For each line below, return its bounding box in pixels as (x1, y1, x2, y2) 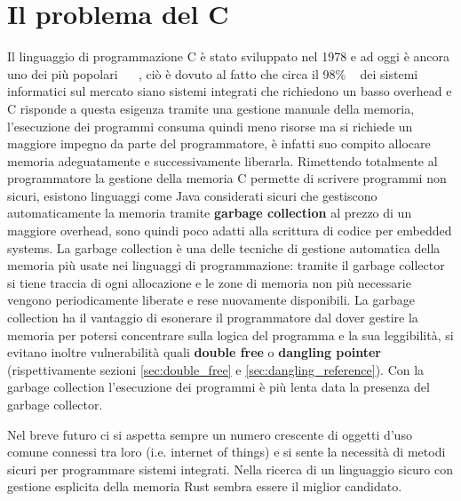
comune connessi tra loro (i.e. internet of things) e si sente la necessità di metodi (7, 442, 446, 461)
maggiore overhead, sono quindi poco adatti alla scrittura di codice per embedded (7, 221, 452, 240)
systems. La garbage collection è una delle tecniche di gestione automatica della (7, 238, 441, 257)
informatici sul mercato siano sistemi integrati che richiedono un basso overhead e (7, 82, 452, 100)
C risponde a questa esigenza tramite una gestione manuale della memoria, (7, 99, 415, 117)
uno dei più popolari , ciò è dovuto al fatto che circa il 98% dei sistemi (7, 64, 418, 83)
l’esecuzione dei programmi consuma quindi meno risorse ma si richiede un (7, 116, 413, 135)
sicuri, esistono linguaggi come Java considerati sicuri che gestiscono (7, 186, 378, 204)
